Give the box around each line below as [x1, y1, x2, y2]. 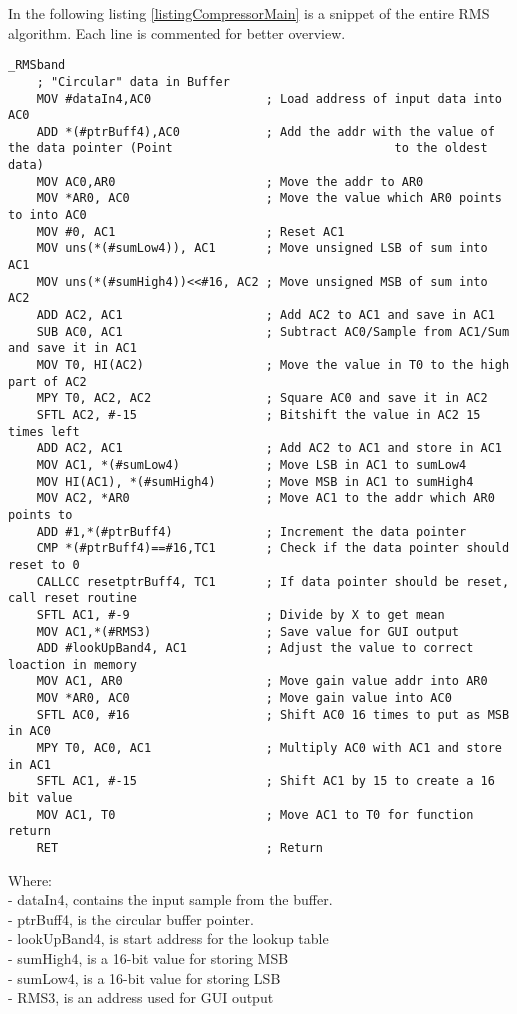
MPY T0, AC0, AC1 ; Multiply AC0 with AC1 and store [36, 741, 502, 756]
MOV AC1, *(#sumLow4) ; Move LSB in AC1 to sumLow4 [36, 457, 467, 472]
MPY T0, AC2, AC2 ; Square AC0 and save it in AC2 [36, 391, 488, 406]
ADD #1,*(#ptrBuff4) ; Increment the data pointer [36, 524, 467, 539]
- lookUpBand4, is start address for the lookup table [8, 928, 329, 949]
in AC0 [8, 724, 51, 739]
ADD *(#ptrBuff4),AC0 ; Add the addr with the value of [36, 124, 495, 139]
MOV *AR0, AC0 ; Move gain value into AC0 [36, 691, 452, 706]
